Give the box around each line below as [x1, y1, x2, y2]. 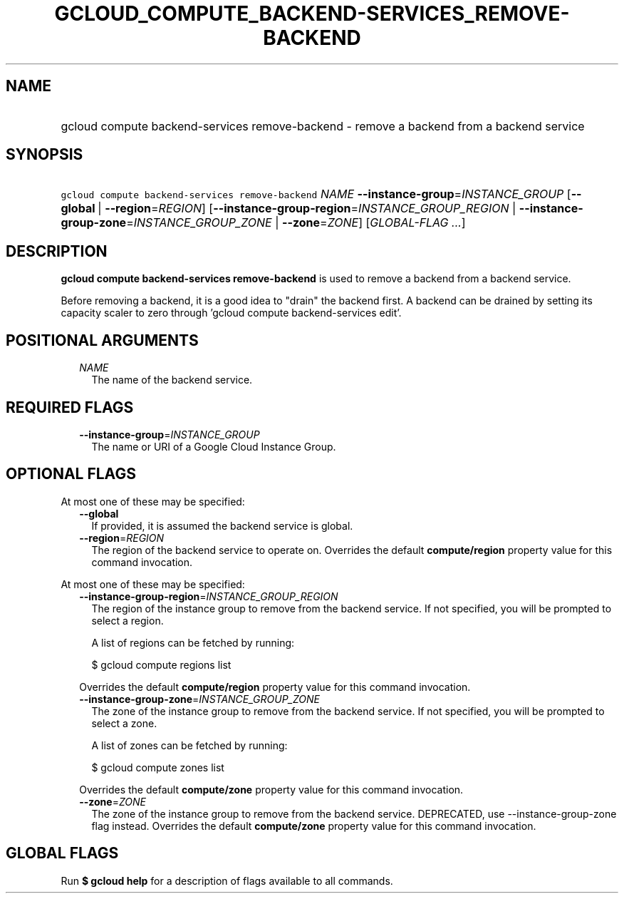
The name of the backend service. [91, 374, 253, 386]
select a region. [91, 614, 164, 627]
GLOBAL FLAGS [6, 844, 119, 863]
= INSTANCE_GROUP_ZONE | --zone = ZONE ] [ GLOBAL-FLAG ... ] [126, 215, 466, 230]
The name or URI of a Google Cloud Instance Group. [91, 440, 336, 453]
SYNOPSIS [6, 145, 83, 164]
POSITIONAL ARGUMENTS [6, 331, 199, 349]
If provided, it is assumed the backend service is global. [91, 519, 353, 532]
